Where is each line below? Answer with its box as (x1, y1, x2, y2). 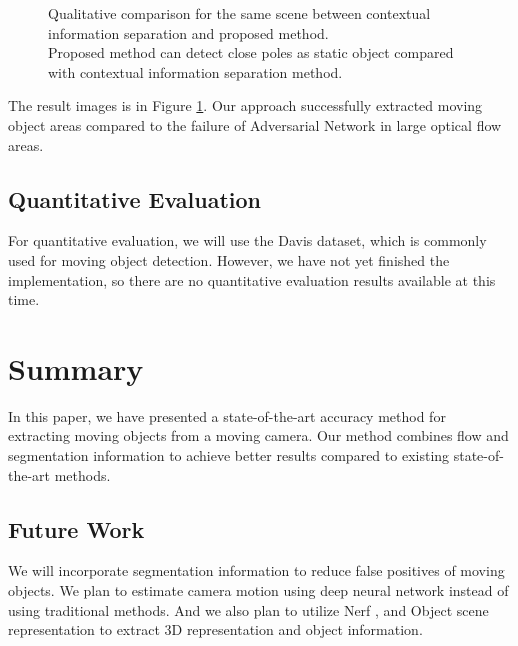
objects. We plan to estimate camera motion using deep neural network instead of (8, 580, 509, 601)
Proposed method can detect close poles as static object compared (48, 42, 454, 63)
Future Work (8, 513, 145, 544)
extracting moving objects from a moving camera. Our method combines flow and (8, 425, 509, 446)
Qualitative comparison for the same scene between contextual (48, 3, 431, 23)
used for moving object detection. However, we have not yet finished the (8, 249, 450, 270)
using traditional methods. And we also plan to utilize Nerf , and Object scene (8, 599, 489, 620)
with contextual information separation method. (48, 61, 343, 82)
